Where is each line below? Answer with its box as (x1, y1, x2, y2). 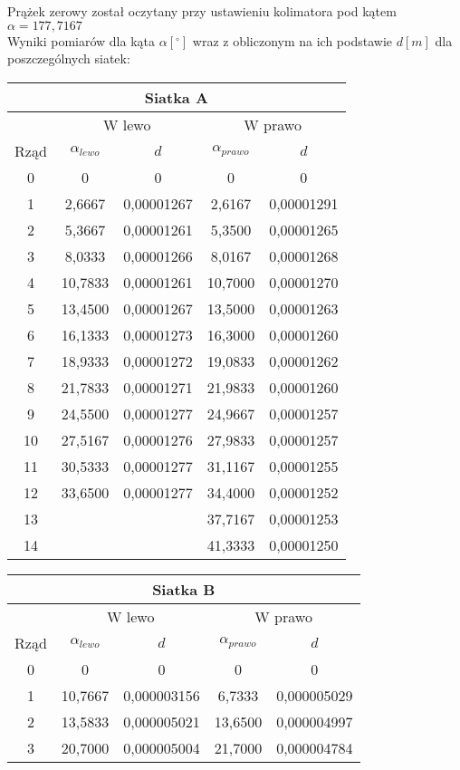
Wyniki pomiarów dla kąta (7, 31, 156, 50)
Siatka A (144, 86, 208, 108)
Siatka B (152, 578, 216, 600)
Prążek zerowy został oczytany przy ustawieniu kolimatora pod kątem (7, 2, 397, 20)
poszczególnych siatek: (7, 49, 130, 68)
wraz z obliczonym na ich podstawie (192, 31, 393, 50)
